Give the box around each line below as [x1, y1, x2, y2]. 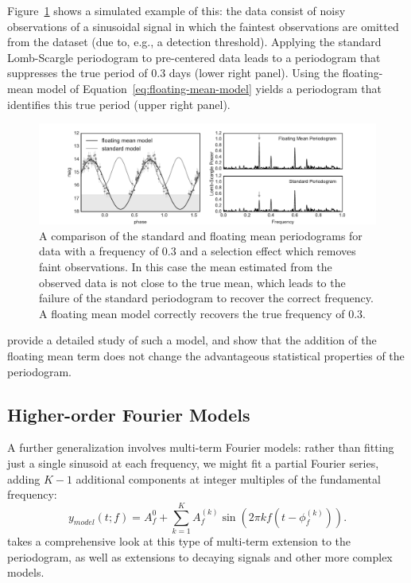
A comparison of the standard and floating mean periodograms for [39, 227, 363, 243]
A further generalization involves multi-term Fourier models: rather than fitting [7, 439, 394, 456]
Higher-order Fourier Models [7, 402, 250, 426]
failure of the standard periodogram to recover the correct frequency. [39, 290, 374, 306]
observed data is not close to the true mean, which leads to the [39, 274, 346, 290]
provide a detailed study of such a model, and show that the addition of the [7, 332, 377, 348]
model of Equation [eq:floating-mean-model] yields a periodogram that [37, 80, 382, 96]
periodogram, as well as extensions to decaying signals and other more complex [7, 548, 393, 565]
